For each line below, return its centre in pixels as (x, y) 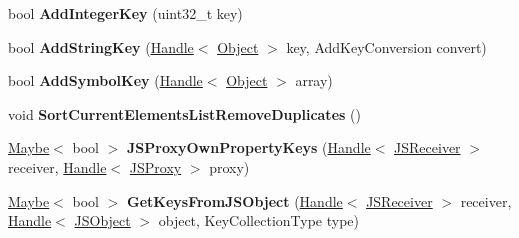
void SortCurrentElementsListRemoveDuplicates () (184, 113)
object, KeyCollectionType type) (259, 220)
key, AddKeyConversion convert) (386, 46)
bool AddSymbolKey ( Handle (105, 80)
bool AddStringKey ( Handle (101, 46)
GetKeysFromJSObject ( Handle (235, 200)
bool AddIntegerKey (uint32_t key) (125, 13)
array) (314, 80)
